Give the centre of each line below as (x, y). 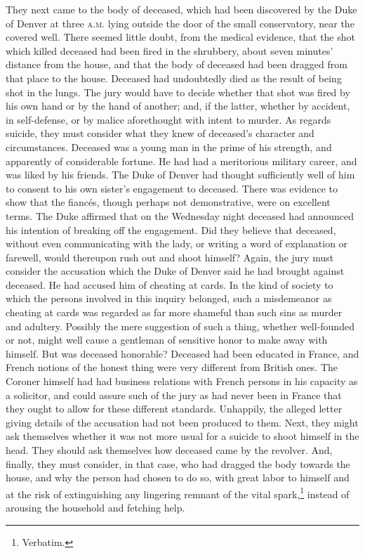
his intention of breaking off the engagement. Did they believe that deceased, (171, 229)
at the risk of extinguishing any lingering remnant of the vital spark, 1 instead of (178, 493)
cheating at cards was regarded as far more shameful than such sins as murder (174, 312)
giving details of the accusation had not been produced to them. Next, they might (182, 422)
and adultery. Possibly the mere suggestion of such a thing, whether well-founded (180, 326)
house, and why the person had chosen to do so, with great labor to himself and (178, 477)
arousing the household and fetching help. (95, 508)
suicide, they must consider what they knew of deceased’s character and (160, 133)
